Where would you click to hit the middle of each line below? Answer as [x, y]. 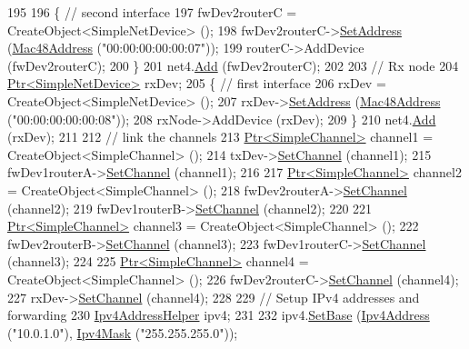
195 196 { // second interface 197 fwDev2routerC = [152, 12]
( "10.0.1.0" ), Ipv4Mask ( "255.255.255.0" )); [123, 332]
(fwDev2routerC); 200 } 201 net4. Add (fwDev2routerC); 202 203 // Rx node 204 [233, 65]
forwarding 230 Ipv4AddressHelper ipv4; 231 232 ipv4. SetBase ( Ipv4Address [219, 315]
